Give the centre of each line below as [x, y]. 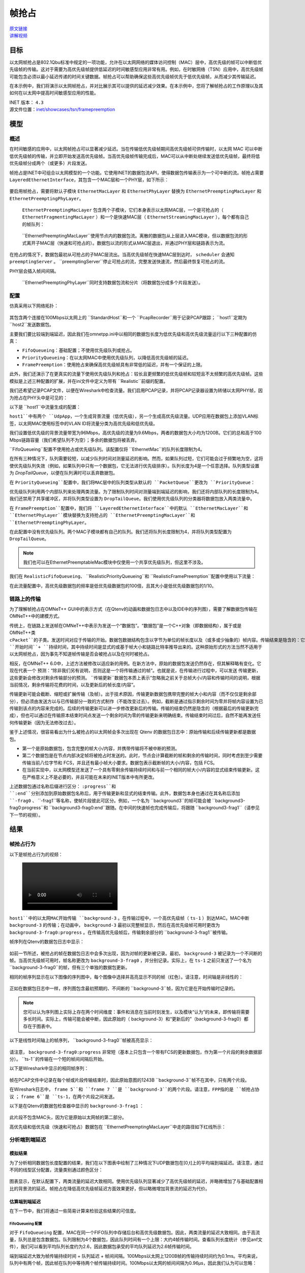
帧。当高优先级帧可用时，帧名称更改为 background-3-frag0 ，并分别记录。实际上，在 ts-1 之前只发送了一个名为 [130, 960]
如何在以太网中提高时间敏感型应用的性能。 [54, 93]
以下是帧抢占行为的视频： [36, 854]
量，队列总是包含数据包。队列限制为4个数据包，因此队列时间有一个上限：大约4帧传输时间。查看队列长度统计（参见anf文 [136, 1239]
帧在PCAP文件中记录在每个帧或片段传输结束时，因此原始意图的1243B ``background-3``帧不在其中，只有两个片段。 [129, 1080]
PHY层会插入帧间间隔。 [34, 271]
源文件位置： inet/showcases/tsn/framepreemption [62, 109]
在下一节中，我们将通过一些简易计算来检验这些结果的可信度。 [74, 1211]
